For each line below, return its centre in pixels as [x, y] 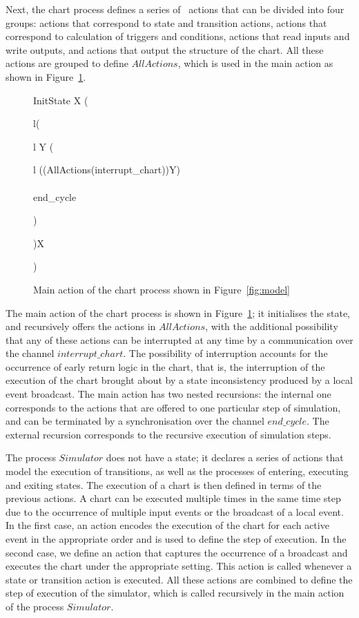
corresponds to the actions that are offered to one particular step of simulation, [173, 407]
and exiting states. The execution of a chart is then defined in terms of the [164, 484]
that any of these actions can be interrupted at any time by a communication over [179, 339]
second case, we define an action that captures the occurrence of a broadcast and [177, 552]
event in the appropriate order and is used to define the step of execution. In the [176, 539]
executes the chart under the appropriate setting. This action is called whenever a [179, 566]
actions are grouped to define [67, 63]
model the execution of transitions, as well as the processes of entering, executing [177, 471]
